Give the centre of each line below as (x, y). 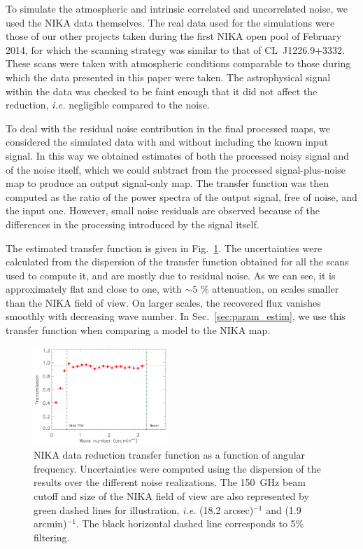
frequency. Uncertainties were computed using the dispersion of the (177, 468)
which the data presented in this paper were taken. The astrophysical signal (168, 77)
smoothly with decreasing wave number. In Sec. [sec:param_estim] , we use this (176, 316)
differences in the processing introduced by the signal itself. (133, 224)
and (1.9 (284, 509)
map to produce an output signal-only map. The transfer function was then (167, 183)
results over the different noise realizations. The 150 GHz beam (170, 482)
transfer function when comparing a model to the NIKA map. (138, 330)
